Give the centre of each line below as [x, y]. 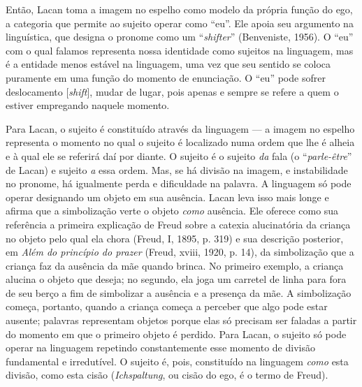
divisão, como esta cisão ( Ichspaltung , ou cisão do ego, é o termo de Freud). [167, 375]
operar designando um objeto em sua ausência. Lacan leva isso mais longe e [167, 197]
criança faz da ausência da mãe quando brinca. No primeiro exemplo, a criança [175, 265]
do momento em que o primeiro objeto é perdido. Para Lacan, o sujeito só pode [176, 334]
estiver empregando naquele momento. [88, 105]
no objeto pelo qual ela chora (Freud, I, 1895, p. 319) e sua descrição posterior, [175, 238]
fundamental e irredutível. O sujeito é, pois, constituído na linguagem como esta [177, 361]
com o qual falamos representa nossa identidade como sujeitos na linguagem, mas [180, 50]
